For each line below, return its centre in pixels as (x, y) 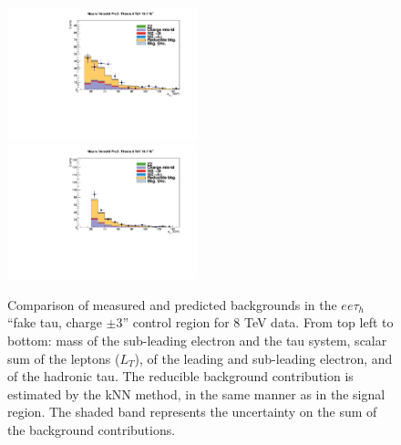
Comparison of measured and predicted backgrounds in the (172, 304)
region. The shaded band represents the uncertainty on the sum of (192, 412)
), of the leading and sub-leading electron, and (263, 358)
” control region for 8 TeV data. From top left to (258, 322)
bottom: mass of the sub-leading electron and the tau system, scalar (197, 340)
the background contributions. (92, 429)
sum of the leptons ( (64, 358)
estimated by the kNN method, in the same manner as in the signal (196, 393)
